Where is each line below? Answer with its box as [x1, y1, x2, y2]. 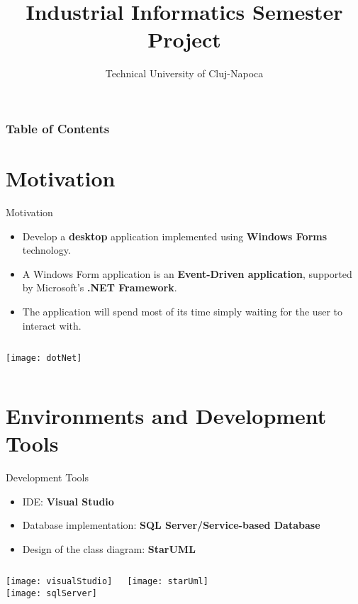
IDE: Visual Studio [22, 493, 114, 508]
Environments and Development [6, 401, 327, 430]
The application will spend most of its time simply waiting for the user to [22, 303, 342, 318]
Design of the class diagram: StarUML [22, 541, 196, 556]
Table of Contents [6, 119, 110, 137]
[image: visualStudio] [6, 576, 113, 587]
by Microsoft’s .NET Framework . [22, 280, 177, 295]
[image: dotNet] [6, 353, 82, 364]
